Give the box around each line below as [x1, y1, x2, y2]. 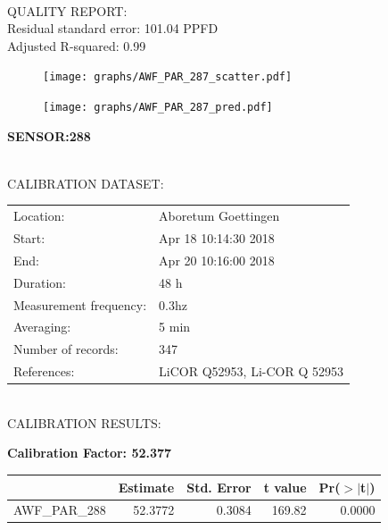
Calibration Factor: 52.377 [7, 443, 172, 462]
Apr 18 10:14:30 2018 [159, 229, 275, 248]
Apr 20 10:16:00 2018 [159, 250, 275, 269]
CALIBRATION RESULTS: [7, 413, 161, 432]
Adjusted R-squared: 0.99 [7, 36, 146, 55]
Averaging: [13, 317, 71, 336]
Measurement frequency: [13, 295, 147, 314]
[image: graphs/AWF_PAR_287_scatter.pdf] [43, 71, 293, 84]
